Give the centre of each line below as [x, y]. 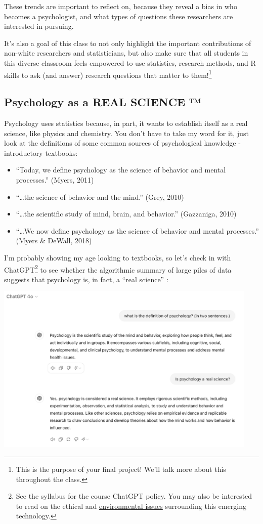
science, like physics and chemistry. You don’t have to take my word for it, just [126, 133]
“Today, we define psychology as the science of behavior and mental [121, 170]
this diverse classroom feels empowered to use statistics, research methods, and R [130, 62]
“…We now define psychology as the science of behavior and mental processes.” [137, 230]
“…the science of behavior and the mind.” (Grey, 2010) [100, 196]
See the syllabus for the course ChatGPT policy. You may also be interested [134, 496]
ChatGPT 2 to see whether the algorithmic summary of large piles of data [118, 269]
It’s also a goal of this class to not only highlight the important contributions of [128, 43]
